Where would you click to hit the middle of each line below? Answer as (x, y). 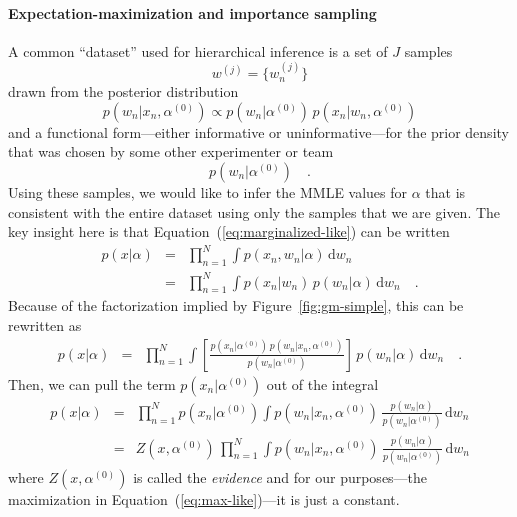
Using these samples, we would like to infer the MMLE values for (208, 191)
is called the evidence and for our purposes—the (280, 476)
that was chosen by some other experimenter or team (171, 151)
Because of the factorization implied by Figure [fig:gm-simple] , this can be (236, 305)
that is (445, 191)
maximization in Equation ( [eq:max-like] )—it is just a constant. (204, 498)
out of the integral (322, 383)
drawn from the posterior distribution (123, 91)
